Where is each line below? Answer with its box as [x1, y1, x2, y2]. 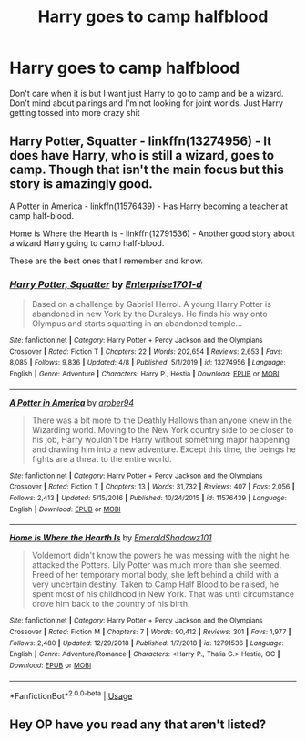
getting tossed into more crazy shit [9, 107, 140, 118]
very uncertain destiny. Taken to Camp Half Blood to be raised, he [31, 579, 280, 590]
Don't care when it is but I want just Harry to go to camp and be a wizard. [9, 87, 284, 98]
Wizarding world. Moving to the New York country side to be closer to [31, 424, 294, 435]
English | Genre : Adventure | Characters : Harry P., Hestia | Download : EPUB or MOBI [9, 369, 280, 379]
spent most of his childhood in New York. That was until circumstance [31, 589, 294, 600]
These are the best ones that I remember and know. [9, 255, 203, 266]
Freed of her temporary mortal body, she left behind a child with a [31, 570, 280, 581]
